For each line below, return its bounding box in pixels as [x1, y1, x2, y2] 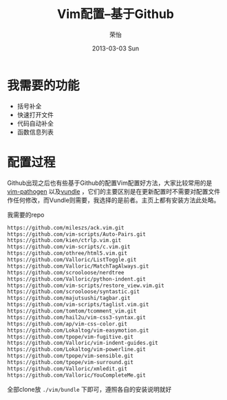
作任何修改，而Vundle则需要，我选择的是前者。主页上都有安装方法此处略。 [7, 196, 220, 204]
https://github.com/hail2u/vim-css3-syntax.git [7, 314, 147, 321]
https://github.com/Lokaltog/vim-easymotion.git [7, 327, 149, 334]
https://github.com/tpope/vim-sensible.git [7, 352, 134, 359]
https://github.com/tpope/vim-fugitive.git [7, 333, 134, 340]
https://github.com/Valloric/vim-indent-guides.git [7, 339, 158, 347]
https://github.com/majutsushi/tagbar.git [7, 294, 131, 302]
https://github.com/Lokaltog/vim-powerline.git [7, 346, 147, 353]
